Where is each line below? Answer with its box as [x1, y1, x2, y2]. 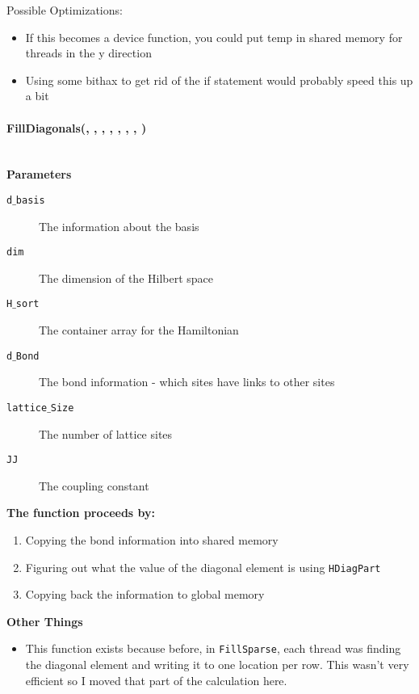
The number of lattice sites [39, 425, 173, 442]
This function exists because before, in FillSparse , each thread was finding [25, 640, 401, 657]
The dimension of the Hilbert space [39, 269, 214, 286]
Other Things [6, 612, 83, 629]
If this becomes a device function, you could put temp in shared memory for [25, 28, 403, 45]
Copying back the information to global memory [25, 586, 265, 603]
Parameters [6, 166, 72, 183]
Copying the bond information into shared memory [25, 532, 279, 549]
